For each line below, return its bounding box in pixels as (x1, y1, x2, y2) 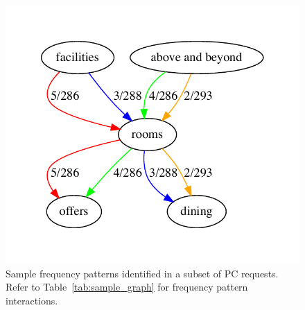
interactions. (6, 293, 58, 307)
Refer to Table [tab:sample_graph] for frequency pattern (6, 279, 248, 294)
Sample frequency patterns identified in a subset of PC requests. (6, 266, 279, 280)
